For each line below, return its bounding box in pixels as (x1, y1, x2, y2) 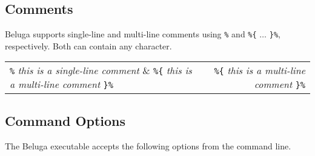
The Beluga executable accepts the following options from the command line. (5, 139, 291, 152)
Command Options (5, 111, 126, 129)
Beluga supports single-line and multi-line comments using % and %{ (5, 28, 257, 40)
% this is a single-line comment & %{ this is (10, 63, 192, 78)
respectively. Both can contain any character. (5, 39, 172, 52)
